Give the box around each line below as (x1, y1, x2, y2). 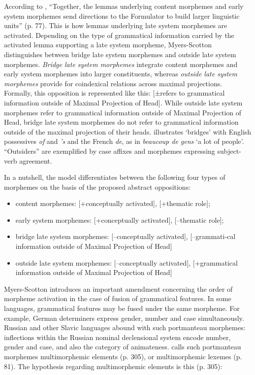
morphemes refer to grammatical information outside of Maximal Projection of (4, 107, 242, 117)
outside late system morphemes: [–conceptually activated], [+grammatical (15, 257, 238, 268)
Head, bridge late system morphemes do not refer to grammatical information (4, 117, 239, 127)
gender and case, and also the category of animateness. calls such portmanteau (4, 341, 241, 352)
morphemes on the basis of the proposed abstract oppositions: (4, 181, 191, 192)
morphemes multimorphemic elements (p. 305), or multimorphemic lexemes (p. (4, 351, 242, 361)
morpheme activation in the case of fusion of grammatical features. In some (4, 293, 231, 304)
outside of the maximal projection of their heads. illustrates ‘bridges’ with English (4, 126, 252, 136)
